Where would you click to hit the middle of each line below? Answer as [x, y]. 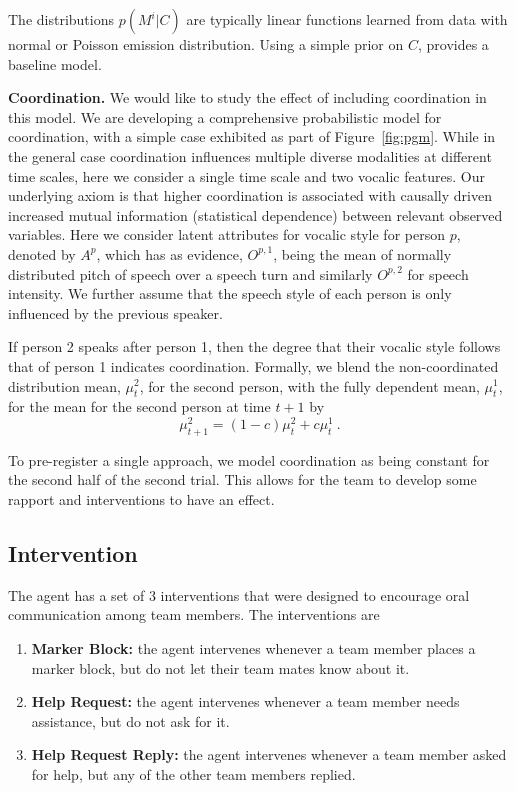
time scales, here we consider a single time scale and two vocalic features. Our [246, 175]
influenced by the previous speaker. [115, 312]
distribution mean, [64, 385]
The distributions [61, 19]
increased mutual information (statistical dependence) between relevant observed [255, 214]
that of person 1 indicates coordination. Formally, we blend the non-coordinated [253, 365]
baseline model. [55, 63]
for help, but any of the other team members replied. [193, 773]
